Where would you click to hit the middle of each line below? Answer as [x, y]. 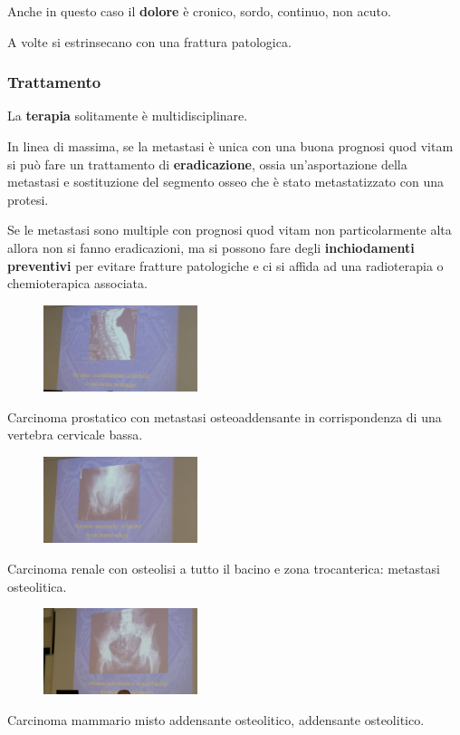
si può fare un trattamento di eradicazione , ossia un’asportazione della [207, 164]
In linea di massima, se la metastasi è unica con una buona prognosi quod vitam [230, 146]
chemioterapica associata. [77, 283]
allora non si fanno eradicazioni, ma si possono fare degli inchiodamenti [211, 247]
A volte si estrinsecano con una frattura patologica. [149, 41]
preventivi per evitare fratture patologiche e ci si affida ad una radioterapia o [225, 265]
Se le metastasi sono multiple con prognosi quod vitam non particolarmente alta [230, 230]
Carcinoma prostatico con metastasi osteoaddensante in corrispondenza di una [225, 416]
